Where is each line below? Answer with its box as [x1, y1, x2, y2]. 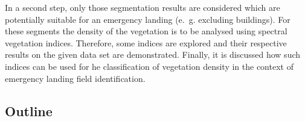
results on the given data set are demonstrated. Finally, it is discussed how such [5, 48, 301, 61]
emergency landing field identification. [5, 72, 146, 84]
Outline [5, 101, 53, 120]
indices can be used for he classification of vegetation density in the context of [5, 60, 294, 72]
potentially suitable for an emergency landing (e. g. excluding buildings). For [5, 13, 291, 25]
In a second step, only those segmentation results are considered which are [5, 1, 280, 13]
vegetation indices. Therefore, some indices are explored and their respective [5, 36, 287, 49]
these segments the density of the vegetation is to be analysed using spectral [5, 25, 287, 37]
